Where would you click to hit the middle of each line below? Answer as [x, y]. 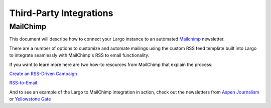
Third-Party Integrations [61, 13]
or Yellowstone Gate [30, 99]
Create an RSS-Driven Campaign [43, 73]
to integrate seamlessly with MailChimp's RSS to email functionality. [79, 55]
